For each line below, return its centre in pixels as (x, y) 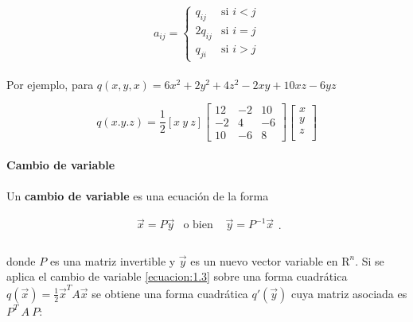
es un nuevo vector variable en (264, 260)
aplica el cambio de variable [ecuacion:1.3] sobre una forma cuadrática (177, 276)
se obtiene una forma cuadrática (170, 293)
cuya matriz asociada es (349, 293)
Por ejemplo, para (50, 84)
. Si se (370, 260)
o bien (198, 225)
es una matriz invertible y (113, 260)
